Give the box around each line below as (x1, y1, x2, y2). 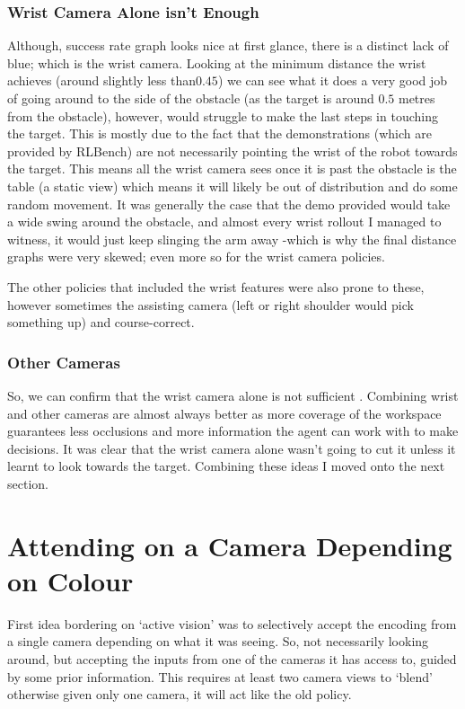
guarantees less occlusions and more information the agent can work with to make (7, 421, 459, 440)
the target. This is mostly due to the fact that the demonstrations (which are (7, 124, 432, 143)
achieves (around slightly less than (7, 71, 196, 90)
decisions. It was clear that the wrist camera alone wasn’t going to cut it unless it (7, 439, 456, 457)
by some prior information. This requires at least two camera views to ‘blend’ (7, 667, 433, 686)
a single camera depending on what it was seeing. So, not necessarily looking (7, 632, 429, 651)
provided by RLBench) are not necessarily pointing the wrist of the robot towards (7, 141, 458, 160)
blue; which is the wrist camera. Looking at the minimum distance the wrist (7, 53, 426, 72)
